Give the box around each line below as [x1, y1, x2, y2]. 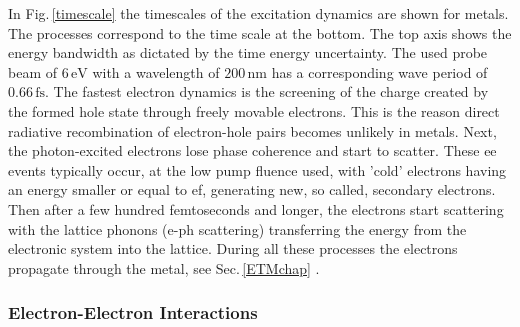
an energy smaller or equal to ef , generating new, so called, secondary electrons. [8, 179, 496, 200]
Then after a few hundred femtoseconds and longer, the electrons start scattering [8, 198, 504, 219]
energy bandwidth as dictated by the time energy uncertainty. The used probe [8, 42, 488, 63]
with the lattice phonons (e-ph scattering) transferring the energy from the [8, 218, 467, 239]
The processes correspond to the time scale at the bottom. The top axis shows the [8, 22, 512, 43]
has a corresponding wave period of [271, 61, 488, 82]
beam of [8, 61, 57, 82]
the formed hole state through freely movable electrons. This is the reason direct [8, 100, 500, 121]
